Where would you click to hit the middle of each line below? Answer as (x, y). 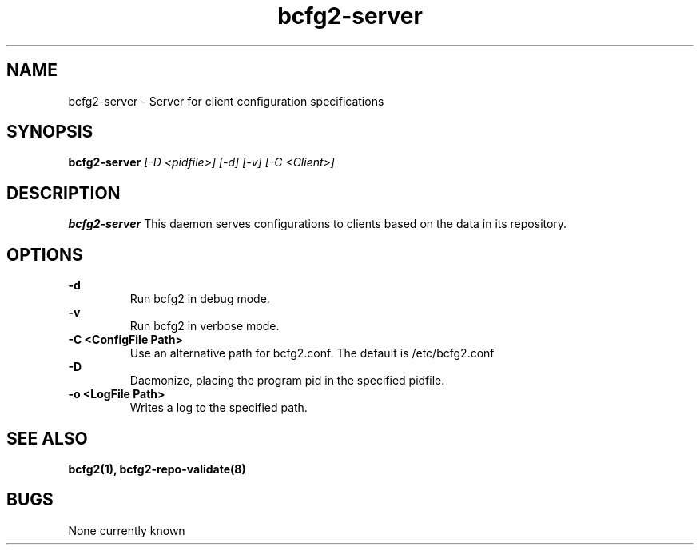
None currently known (127, 530)
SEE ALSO (47, 438)
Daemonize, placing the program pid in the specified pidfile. (287, 381)
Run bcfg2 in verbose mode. (205, 326)
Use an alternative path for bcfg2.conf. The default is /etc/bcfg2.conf (312, 353)
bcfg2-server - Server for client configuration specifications (226, 101)
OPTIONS (45, 254)
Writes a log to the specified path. (219, 408)
